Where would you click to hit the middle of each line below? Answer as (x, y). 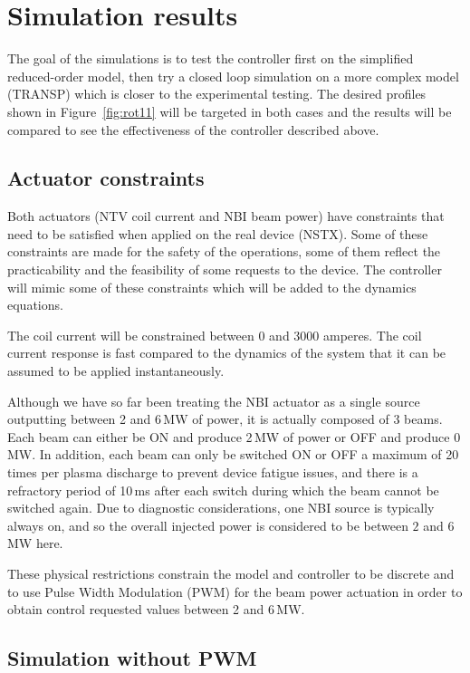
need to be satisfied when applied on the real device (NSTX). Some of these (218, 233)
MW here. (35, 543)
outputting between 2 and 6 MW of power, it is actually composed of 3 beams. (225, 419)
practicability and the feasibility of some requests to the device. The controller (225, 269)
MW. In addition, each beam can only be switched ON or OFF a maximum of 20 (233, 454)
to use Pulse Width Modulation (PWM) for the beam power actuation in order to (235, 591)
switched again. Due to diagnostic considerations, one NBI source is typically (221, 508)
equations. (35, 305)
